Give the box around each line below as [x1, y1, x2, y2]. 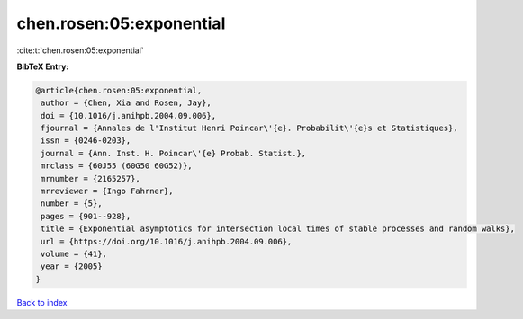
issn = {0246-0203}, [41, 136, 131, 146]
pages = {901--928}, [41, 211, 131, 221]
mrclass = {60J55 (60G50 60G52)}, [41, 161, 193, 171]
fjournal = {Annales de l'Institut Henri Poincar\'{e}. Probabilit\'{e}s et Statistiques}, [41, 123, 458, 134]
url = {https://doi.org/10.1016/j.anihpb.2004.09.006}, [41, 236, 293, 246]
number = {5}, [41, 199, 103, 208]
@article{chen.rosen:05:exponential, [35, 85, 203, 95]
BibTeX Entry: [16, 61, 69, 72]
